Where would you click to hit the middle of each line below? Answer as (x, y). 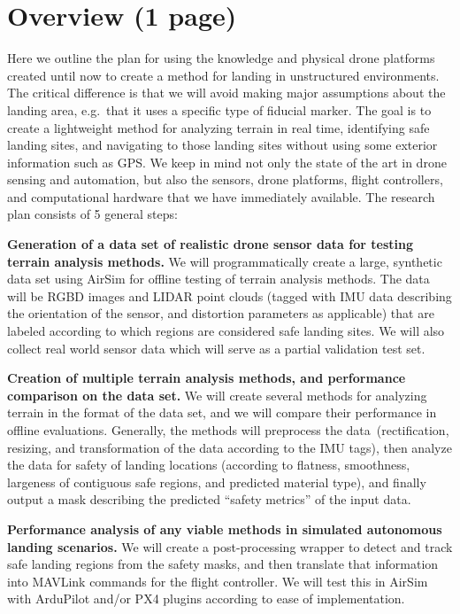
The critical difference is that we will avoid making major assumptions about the (226, 93)
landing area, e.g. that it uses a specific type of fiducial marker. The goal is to (219, 109)
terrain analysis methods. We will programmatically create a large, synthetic (225, 261)
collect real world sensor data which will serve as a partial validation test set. (216, 348)
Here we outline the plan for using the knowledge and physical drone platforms (221, 58)
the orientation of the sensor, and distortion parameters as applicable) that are (221, 313)
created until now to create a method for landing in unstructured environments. (223, 75)
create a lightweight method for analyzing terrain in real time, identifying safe (218, 127)
